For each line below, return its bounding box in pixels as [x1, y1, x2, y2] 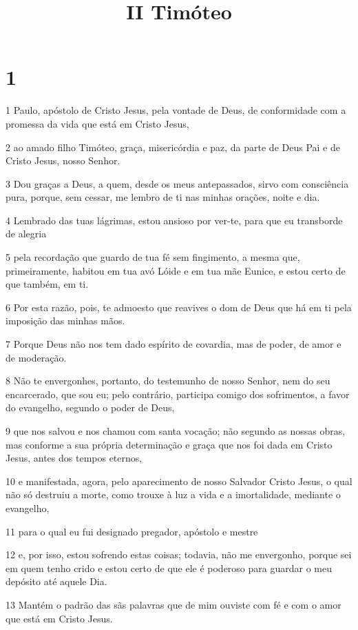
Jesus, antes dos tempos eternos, [6, 451, 143, 465]
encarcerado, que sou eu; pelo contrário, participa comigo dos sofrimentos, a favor [6, 386, 350, 401]
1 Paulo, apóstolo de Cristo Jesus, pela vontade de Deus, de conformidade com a [6, 103, 346, 117]
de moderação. [6, 350, 67, 364]
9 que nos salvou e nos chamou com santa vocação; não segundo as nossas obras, [6, 424, 346, 437]
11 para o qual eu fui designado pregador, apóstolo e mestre [6, 524, 258, 538]
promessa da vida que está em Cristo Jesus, [6, 116, 189, 130]
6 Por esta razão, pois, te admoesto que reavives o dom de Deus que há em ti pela [6, 299, 352, 314]
